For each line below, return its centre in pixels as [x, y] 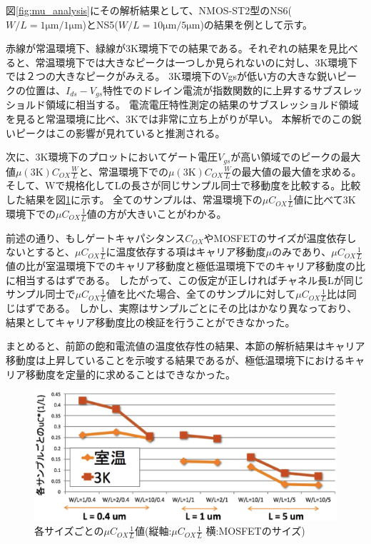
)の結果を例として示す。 [256, 24]
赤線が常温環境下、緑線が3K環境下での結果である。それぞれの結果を [167, 48]
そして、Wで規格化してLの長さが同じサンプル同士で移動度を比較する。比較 [183, 185]
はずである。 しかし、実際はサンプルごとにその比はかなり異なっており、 [186, 308]
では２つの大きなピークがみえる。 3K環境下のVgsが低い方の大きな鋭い [171, 76]
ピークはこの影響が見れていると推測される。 [120, 132]
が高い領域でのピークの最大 [296, 157]
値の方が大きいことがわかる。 [157, 213]
